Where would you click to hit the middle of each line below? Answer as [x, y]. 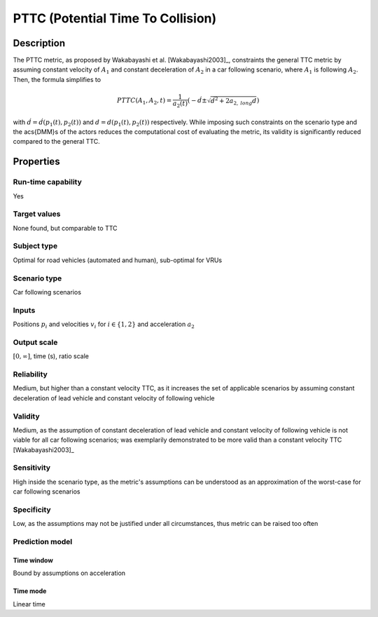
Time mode [30, 591]
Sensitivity [32, 468]
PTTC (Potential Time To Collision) [115, 18]
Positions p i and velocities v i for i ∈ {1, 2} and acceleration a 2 [104, 325]
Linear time [29, 604]
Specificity [32, 510]
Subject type [35, 246]
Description [39, 43]
